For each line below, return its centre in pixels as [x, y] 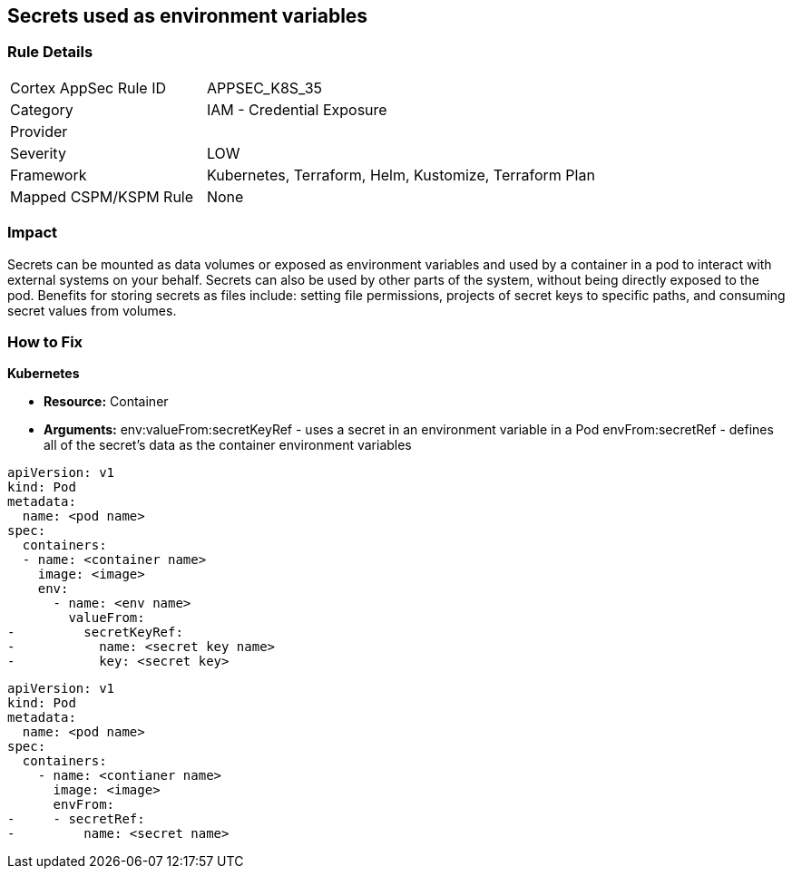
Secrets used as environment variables [188, 16]
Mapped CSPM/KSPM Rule [102, 196]
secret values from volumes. [92, 310]
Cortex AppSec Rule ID [88, 88]
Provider [39, 131]
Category [42, 109]
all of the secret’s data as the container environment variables [228, 445]
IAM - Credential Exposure [297, 109]
